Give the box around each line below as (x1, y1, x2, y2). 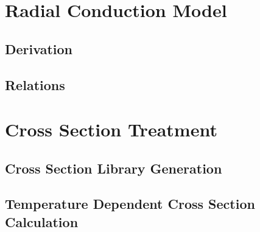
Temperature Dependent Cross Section (5, 194, 255, 213)
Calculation (5, 212, 79, 231)
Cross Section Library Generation (5, 158, 222, 177)
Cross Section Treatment (5, 117, 217, 142)
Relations (5, 75, 65, 94)
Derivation (5, 39, 72, 58)
